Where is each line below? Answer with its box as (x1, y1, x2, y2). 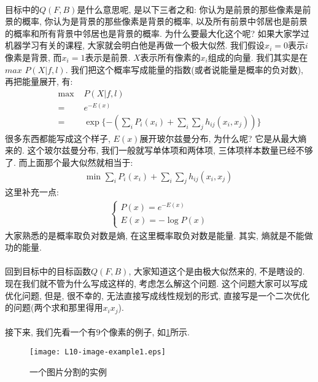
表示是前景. (85, 50, 131, 63)
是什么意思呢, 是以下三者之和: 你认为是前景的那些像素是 (77, 2, 303, 15)
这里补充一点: (5, 185, 59, 198)
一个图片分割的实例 (29, 365, 107, 378)
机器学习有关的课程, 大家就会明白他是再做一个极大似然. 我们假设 (5, 39, 265, 52)
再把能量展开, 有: (5, 75, 73, 88)
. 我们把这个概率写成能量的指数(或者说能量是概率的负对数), (65, 63, 303, 76)
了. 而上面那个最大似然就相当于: (5, 156, 133, 169)
